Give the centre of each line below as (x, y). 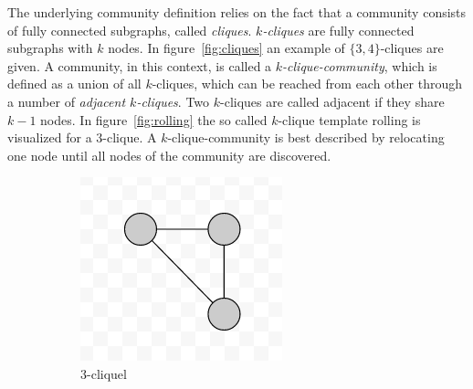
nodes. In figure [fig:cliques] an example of (226, 48)
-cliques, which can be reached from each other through (307, 84)
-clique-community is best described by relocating (306, 137)
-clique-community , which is (360, 65)
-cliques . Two (173, 101)
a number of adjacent (67, 101)
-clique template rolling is (349, 119)
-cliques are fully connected (338, 30)
